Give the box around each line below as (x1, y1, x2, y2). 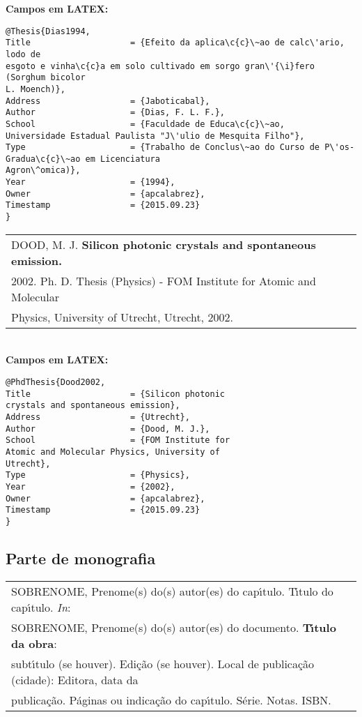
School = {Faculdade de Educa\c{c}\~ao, (6, 119, 285, 129)
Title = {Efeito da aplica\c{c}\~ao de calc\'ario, (6, 38, 345, 48)
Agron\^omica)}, (6, 165, 81, 176)
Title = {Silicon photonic (6, 388, 225, 399)
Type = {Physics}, (6, 470, 190, 481)
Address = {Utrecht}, (6, 412, 190, 422)
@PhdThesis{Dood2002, (6, 377, 106, 387)
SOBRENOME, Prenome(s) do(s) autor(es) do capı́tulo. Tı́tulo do (11, 582, 333, 599)
